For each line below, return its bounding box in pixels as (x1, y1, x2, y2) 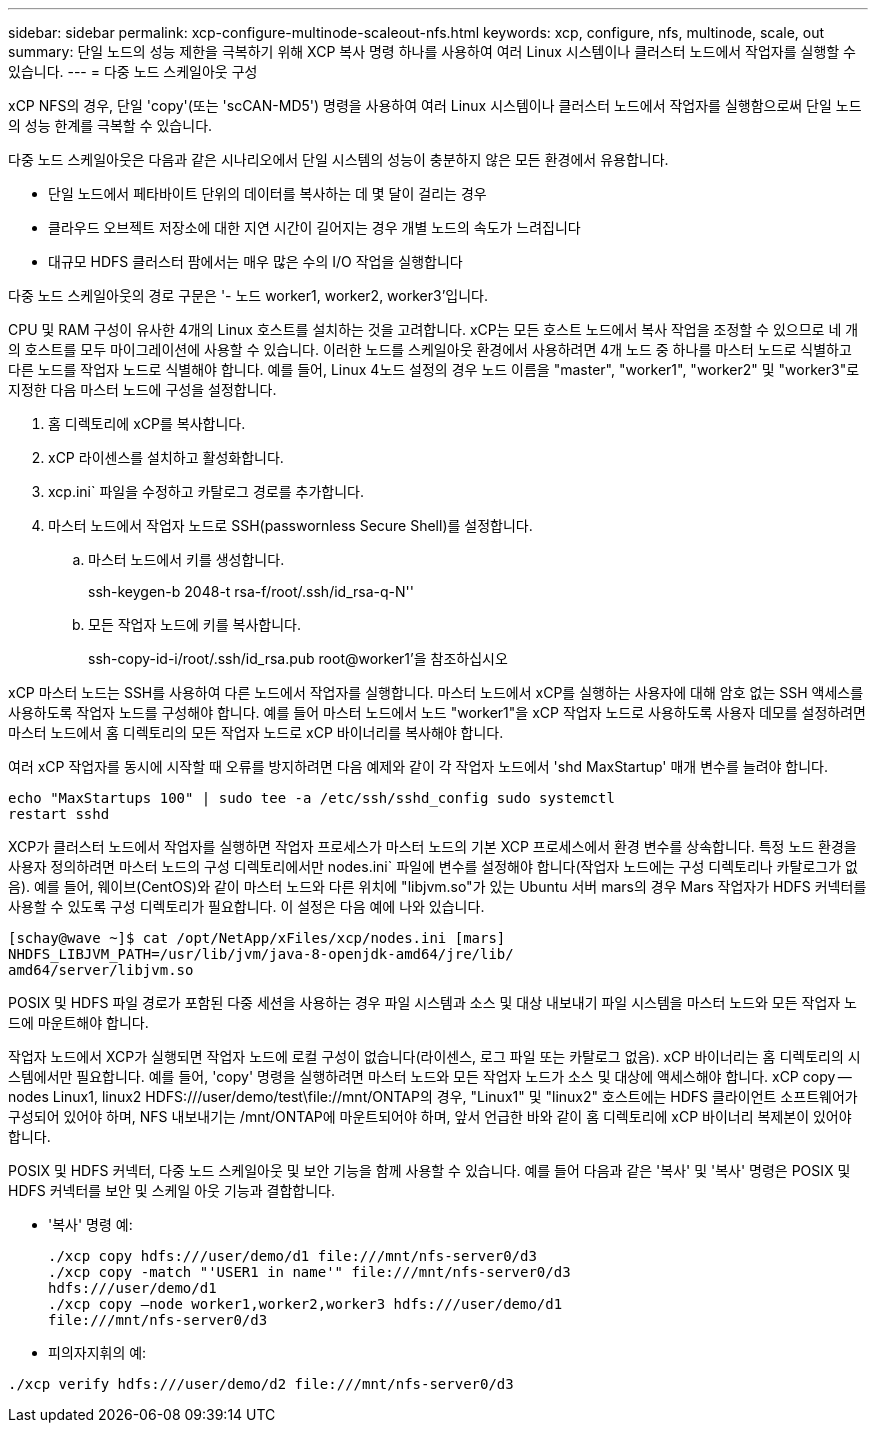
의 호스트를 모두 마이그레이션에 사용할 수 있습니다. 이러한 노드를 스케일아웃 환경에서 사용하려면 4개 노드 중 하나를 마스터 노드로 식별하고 (8, 341, 852, 358)
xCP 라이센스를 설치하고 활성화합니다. (48, 449, 284, 466)
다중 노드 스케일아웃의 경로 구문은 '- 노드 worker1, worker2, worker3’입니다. (8, 287, 488, 304)
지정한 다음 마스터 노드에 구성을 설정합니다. (8, 381, 277, 398)
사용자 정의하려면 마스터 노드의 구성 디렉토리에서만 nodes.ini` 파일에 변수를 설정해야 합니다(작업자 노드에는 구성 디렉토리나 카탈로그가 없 (8, 858, 858, 875)
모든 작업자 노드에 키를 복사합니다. (88, 616, 301, 633)
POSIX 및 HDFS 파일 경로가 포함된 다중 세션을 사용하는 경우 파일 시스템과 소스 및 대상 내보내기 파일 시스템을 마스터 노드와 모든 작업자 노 (8, 994, 857, 1011)
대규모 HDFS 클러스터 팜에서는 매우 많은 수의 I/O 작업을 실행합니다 (48, 253, 463, 270)
